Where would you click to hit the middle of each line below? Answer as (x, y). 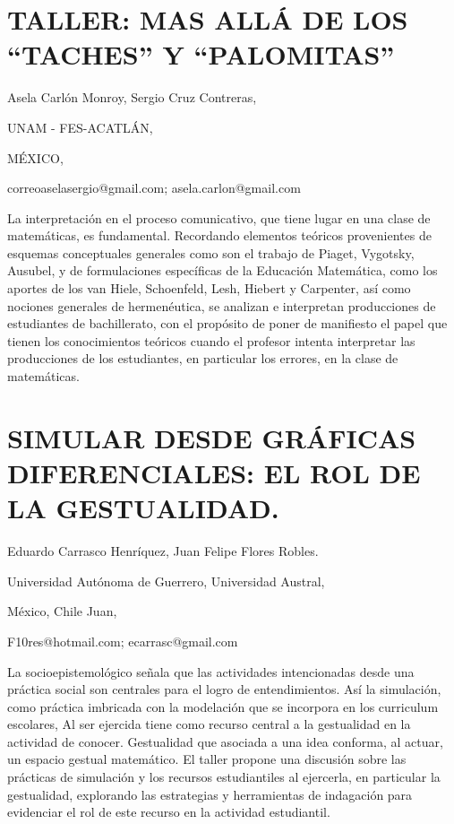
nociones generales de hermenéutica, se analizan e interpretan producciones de (222, 305)
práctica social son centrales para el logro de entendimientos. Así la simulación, (224, 689)
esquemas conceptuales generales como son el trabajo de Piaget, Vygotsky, (211, 252)
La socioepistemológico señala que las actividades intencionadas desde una (211, 671)
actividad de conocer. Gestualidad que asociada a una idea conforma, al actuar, (225, 741)
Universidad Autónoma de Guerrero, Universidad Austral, (166, 581)
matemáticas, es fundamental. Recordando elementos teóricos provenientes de (219, 235)
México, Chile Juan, (62, 611)
